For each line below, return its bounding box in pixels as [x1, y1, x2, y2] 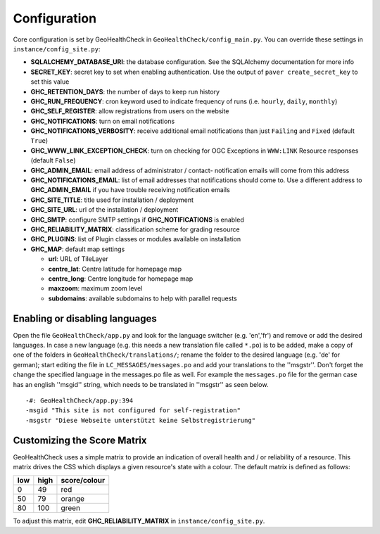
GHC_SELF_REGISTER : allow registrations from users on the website [30, 107, 229, 115]
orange [61, 494, 84, 504]
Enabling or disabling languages [13, 312, 158, 324]
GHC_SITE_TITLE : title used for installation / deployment [30, 196, 194, 204]
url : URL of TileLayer [48, 255, 108, 263]
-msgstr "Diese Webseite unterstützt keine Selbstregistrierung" [25, 416, 256, 424]
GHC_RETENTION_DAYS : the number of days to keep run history [30, 87, 220, 96]
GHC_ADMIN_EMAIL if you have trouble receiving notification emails [30, 186, 230, 194]
